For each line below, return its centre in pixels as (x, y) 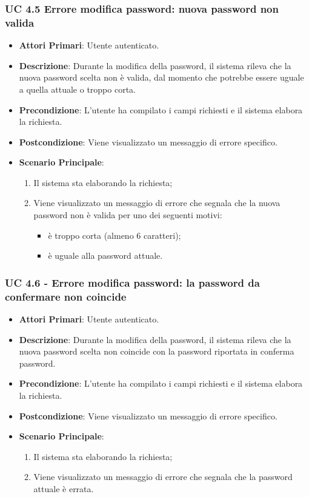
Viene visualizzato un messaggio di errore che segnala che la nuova (157, 203)
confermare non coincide (66, 296)
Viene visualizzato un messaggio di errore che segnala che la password (163, 477)
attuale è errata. (64, 488)
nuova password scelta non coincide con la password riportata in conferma (157, 351)
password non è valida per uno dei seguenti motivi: (128, 215)
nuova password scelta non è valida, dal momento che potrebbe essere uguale (161, 77)
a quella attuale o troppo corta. (78, 89)
